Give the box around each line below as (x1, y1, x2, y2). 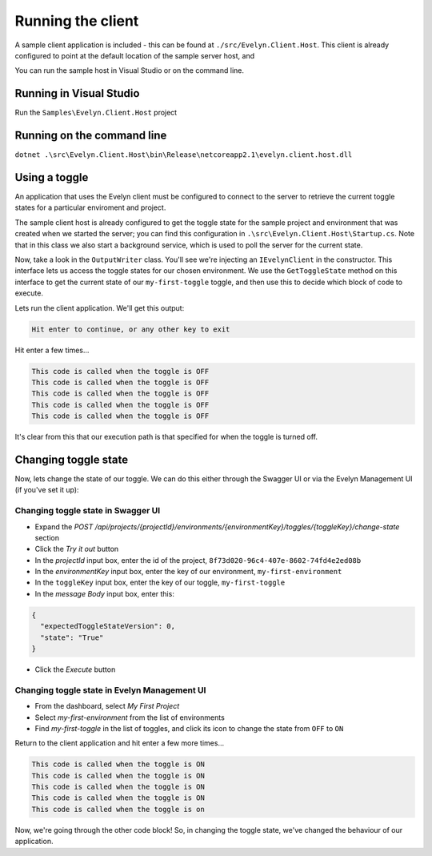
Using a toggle (14, 171, 89, 184)
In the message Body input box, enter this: (34, 589, 175, 598)
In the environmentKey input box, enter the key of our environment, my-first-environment (34, 567, 342, 577)
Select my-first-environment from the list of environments (34, 713, 226, 722)
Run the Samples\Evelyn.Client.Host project (14, 108, 178, 118)
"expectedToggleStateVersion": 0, (40, 621, 176, 631)
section (34, 532, 60, 542)
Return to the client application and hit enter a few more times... (14, 738, 224, 748)
